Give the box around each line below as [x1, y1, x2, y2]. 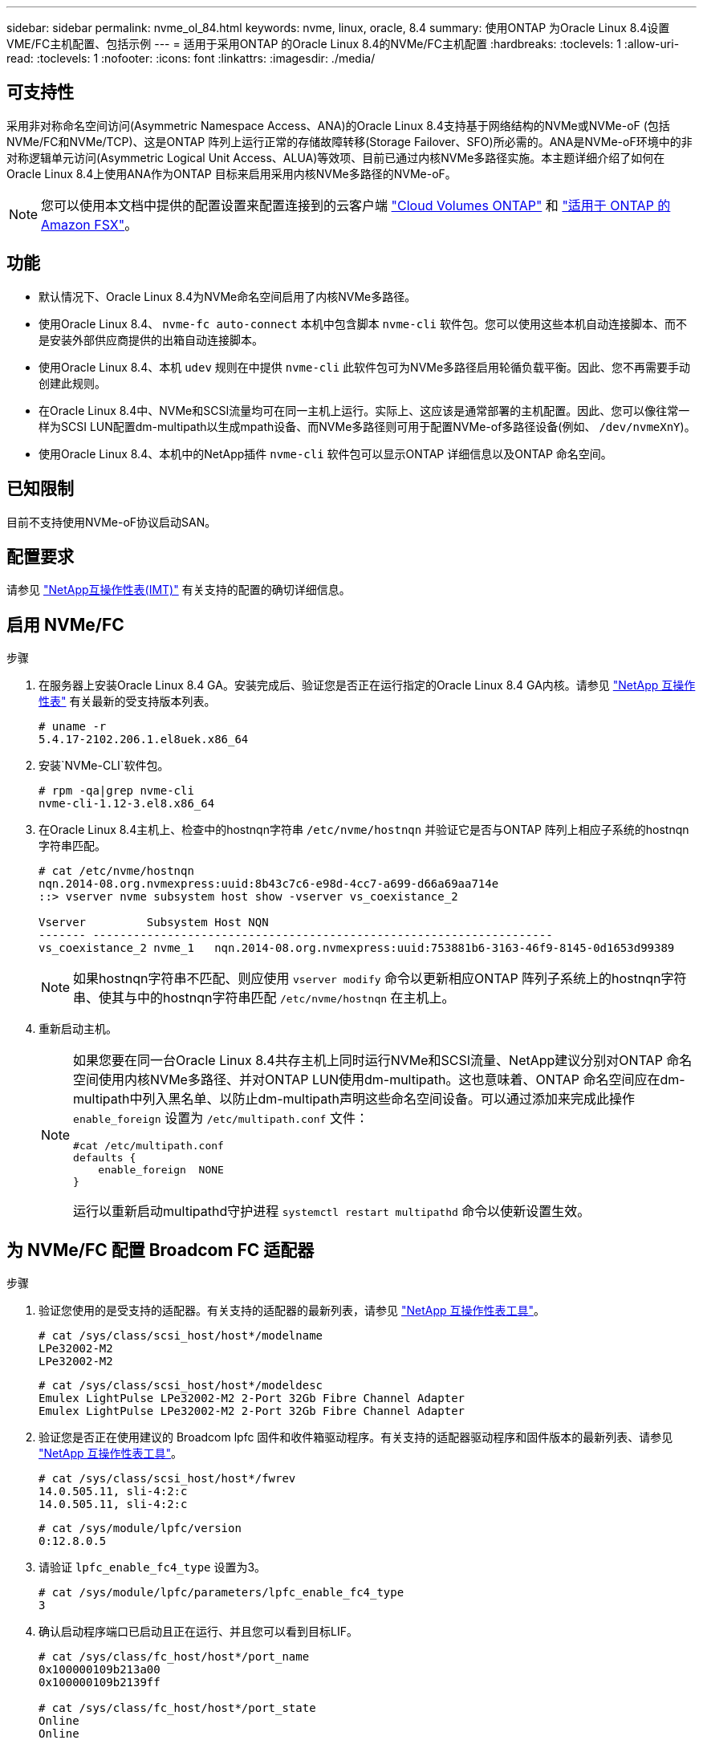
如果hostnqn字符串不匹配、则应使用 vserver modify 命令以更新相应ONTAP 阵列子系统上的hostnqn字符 [73, 970, 687, 987]
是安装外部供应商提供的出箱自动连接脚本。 [39, 332, 263, 347]
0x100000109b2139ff [39, 1676, 161, 1689]
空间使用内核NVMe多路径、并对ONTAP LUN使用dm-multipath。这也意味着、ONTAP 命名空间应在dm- [73, 1071, 685, 1088]
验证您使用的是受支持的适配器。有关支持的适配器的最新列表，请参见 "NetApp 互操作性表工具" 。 [39, 1303, 546, 1318]
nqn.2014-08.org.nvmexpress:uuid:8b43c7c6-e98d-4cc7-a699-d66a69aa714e [39, 877, 499, 891]
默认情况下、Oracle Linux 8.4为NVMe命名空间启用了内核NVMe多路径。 [39, 289, 417, 303]
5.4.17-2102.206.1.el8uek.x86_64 [39, 733, 249, 746]
